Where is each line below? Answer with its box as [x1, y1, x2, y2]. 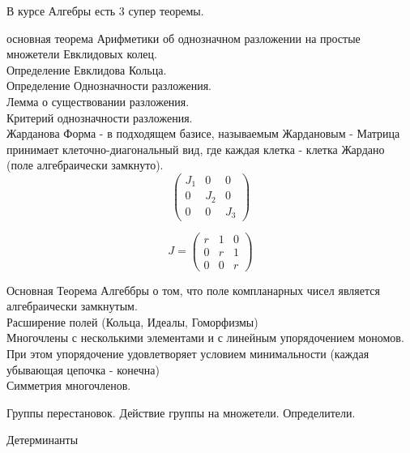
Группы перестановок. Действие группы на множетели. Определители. [6, 404, 356, 421]
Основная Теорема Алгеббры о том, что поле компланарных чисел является [6, 281, 380, 298]
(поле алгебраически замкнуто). [6, 156, 164, 173]
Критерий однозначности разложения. [6, 109, 193, 126]
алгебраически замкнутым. [6, 297, 138, 314]
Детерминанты [6, 431, 79, 448]
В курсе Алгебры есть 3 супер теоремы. [6, 2, 204, 19]
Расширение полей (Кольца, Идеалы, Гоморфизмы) [6, 313, 258, 330]
